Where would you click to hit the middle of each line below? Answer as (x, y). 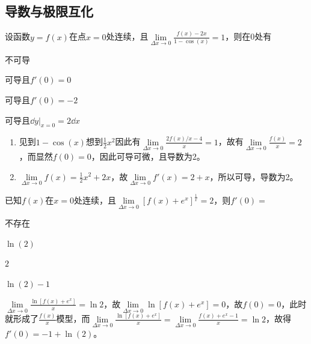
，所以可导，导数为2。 (254, 176)
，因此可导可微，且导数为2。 (148, 156)
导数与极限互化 (49, 11)
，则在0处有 (248, 36)
